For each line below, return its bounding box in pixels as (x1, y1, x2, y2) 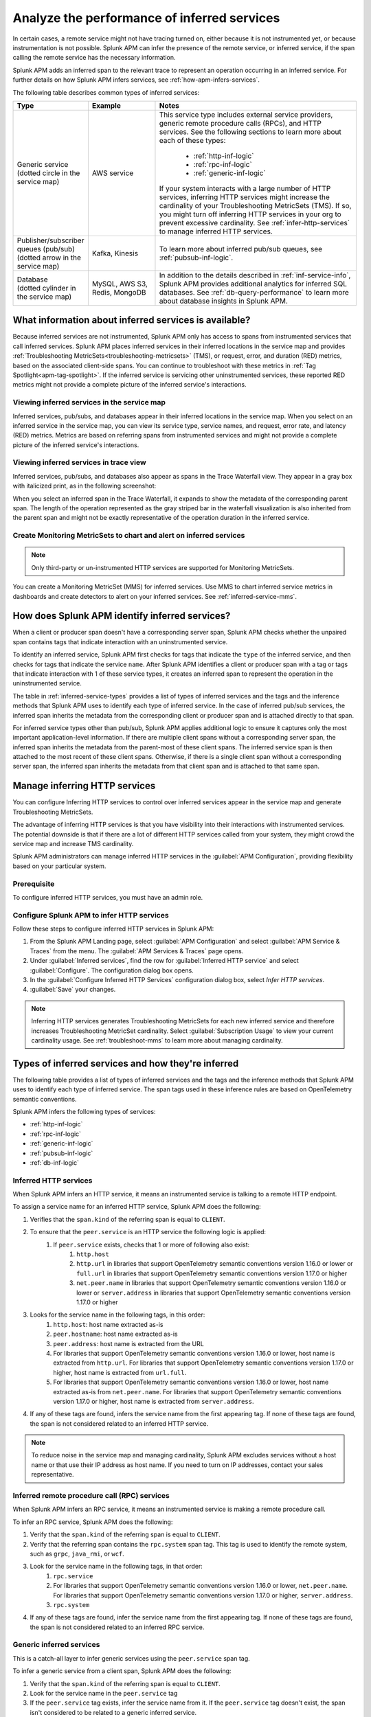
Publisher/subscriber (16, 236, 85, 245)
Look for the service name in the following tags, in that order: (30, 1562, 203, 1571)
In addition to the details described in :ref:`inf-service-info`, (159, 270, 351, 280)
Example (91, 100, 122, 110)
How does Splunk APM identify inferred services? (12, 610, 231, 622)
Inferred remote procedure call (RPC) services (12, 1491, 170, 1501)
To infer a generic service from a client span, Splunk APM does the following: (12, 1667, 232, 1675)
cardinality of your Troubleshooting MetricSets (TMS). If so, (159, 201, 352, 210)
